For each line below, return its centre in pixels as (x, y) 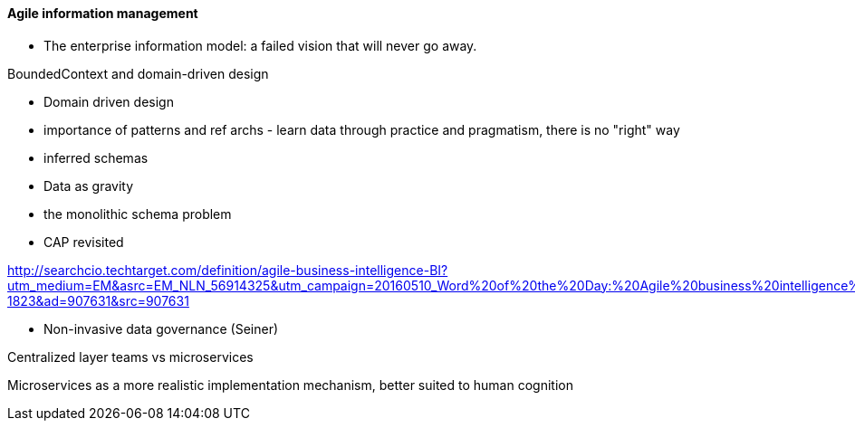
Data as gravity (89, 185)
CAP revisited (84, 242)
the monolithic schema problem (138, 214)
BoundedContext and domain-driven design (138, 73)
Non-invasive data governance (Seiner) (161, 328)
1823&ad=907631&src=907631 (98, 300)
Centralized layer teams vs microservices (130, 357)
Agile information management (103, 13)
